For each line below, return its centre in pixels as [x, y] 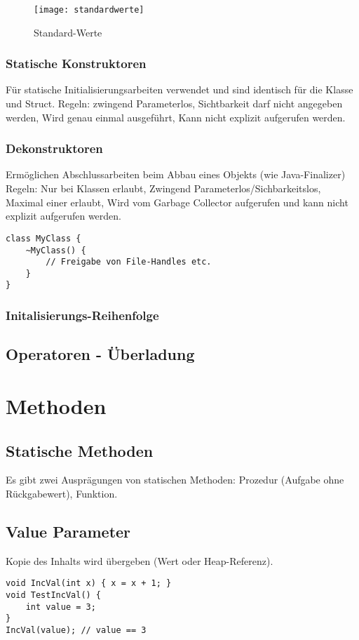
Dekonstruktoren [54, 148]
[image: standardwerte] [89, 10]
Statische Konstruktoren [76, 64]
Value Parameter [68, 531]
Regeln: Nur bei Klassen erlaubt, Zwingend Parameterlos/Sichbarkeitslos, [163, 188]
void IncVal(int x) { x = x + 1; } [89, 584]
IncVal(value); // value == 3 [76, 630]
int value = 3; [61, 607]
